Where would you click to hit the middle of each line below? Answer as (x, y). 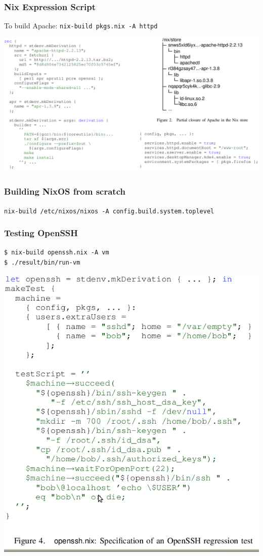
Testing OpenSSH (41, 233)
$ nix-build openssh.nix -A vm (57, 253)
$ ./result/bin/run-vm (42, 263)
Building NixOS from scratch (65, 191)
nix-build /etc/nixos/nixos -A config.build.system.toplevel (109, 211)
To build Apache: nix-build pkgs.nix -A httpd (81, 26)
